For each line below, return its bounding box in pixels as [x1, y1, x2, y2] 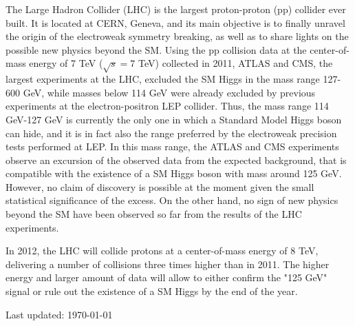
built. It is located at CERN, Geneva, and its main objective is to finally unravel [6, 15, 345, 30]
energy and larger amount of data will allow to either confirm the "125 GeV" [6, 270, 327, 285]
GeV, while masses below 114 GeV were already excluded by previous [23, 85, 316, 99]
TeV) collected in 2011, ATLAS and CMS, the [138, 56, 333, 70]
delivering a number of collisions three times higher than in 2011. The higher [6, 256, 330, 271]
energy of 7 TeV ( [29, 56, 103, 70]
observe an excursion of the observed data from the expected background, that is [6, 152, 347, 167]
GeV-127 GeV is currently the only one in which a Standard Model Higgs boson [6, 112, 342, 126]
